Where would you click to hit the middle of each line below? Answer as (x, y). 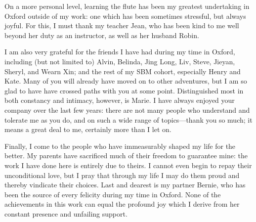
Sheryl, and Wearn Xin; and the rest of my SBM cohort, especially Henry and (123, 71)
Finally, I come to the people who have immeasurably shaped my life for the (120, 146)
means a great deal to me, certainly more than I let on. (88, 129)
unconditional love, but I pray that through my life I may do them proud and (122, 175)
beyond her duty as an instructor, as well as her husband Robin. (102, 35)
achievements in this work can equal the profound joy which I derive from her (122, 204)
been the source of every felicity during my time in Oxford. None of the (113, 194)
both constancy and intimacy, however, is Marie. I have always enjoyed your (120, 100)
